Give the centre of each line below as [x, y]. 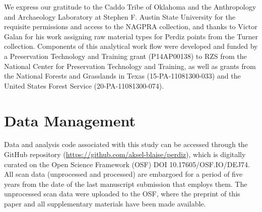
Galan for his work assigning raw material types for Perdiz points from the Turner [131, 36]
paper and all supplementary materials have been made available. [105, 204]
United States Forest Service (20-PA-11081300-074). [84, 85]
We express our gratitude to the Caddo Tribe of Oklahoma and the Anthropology [130, 7]
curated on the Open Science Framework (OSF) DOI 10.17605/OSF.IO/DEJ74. [127, 164]
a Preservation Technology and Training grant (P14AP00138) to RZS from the [125, 56]
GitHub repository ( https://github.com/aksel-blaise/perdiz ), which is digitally [125, 154]
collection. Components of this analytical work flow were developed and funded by [131, 46]
